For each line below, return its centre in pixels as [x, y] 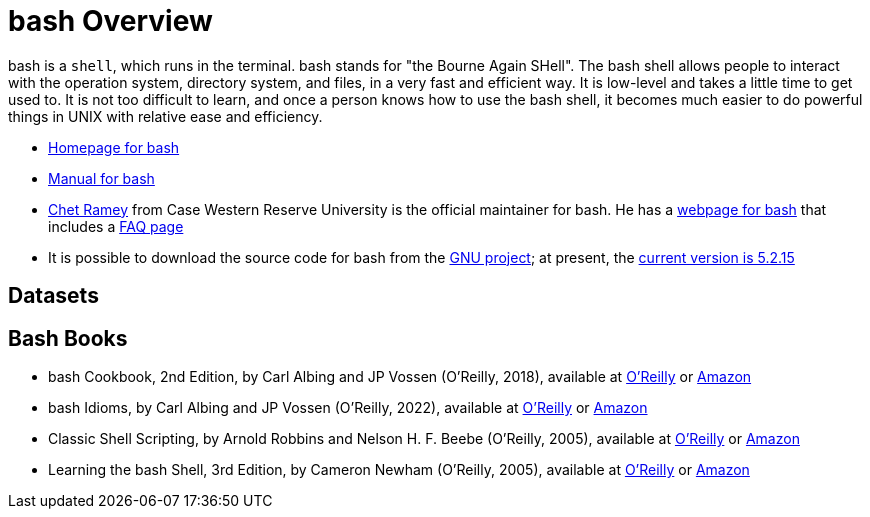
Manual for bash [101, 178]
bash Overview [110, 21]
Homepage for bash [114, 147]
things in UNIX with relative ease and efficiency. [165, 116]
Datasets [53, 296]
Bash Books [68, 338]
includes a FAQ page [116, 226]
